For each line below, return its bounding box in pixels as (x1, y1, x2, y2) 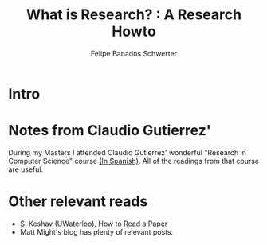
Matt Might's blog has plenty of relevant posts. (19, 227, 174, 236)
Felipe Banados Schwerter (90, 49, 178, 58)
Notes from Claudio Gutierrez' (8, 122, 211, 140)
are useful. (8, 165, 44, 174)
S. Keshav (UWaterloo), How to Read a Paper (19, 219, 168, 228)
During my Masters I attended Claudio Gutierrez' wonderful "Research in (8, 147, 247, 157)
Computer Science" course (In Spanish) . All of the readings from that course (8, 156, 259, 165)
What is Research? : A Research (26, 6, 241, 24)
